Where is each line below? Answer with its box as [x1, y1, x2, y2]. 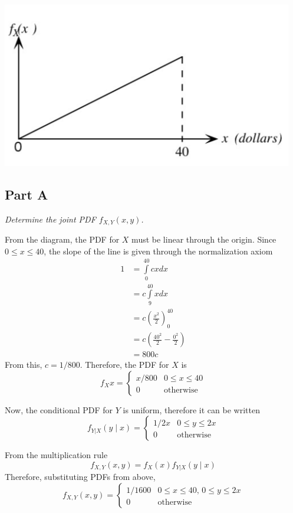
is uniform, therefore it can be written [123, 403, 260, 416]
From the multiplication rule [5, 449, 108, 461]
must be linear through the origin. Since [131, 233, 276, 246]
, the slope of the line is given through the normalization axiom [44, 244, 273, 257]
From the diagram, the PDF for [5, 233, 120, 246]
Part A [5, 185, 48, 203]
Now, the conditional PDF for [5, 403, 113, 416]
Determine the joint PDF [5, 213, 96, 225]
